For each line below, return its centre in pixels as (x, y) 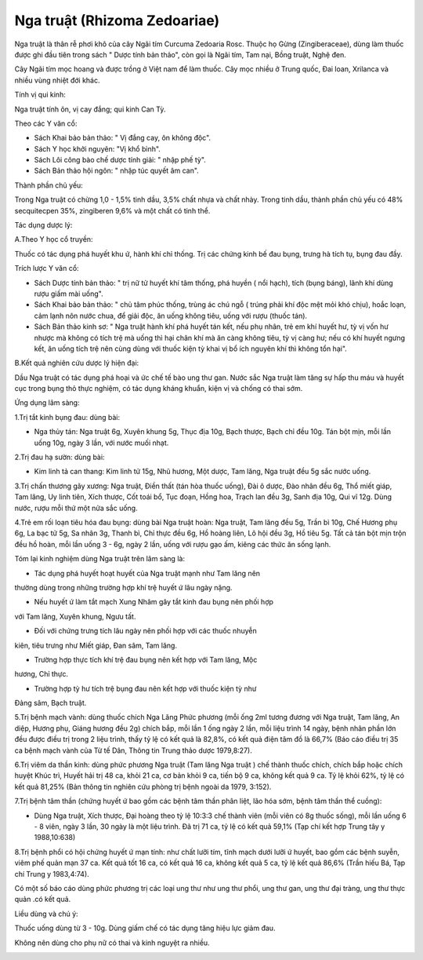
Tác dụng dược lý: (43, 225)
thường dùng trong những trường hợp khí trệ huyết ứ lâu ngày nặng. (123, 587)
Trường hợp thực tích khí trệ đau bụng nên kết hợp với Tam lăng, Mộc (146, 659)
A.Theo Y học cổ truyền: (54, 239)
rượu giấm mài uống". (69, 294)
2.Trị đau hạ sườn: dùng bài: (60, 457)
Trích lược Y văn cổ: (47, 268)
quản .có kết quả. (43, 900)
